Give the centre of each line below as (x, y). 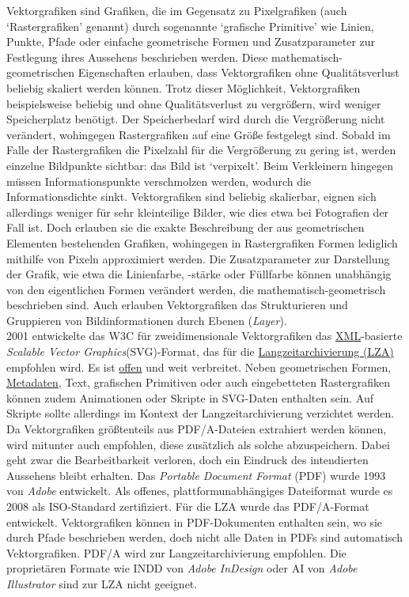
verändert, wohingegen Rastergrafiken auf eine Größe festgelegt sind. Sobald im (199, 134)
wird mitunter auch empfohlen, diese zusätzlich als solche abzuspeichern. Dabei (198, 444)
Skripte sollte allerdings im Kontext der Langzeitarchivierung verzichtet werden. (201, 413)
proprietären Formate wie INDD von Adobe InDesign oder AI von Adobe (182, 568)
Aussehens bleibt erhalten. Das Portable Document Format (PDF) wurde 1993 (196, 475)
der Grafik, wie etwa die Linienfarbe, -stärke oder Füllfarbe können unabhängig (199, 274)
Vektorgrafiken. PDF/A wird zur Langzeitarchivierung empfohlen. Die (176, 552)
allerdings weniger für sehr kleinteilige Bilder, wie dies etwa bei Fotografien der (198, 212)
